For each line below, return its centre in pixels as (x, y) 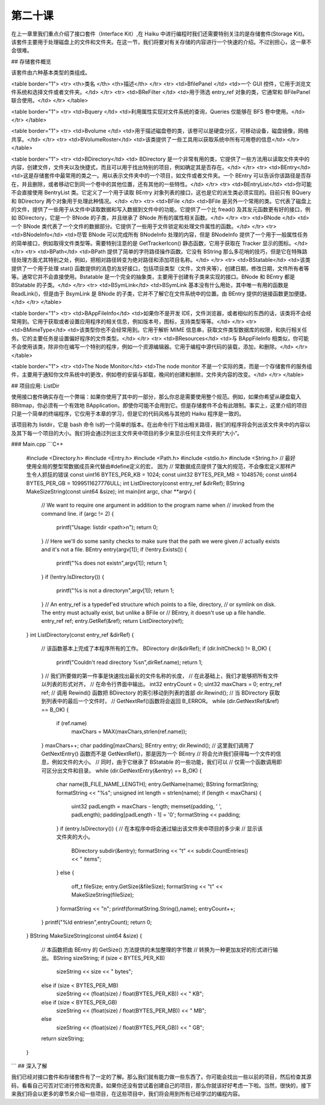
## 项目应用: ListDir (35, 386)
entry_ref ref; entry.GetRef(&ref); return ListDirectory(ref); (113, 621)
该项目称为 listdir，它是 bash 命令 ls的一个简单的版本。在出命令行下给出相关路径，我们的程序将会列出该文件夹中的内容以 (161, 425)
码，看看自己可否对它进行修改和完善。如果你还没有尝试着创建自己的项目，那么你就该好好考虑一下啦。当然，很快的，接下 (161, 1085)
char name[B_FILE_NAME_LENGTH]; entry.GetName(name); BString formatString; (157, 784)
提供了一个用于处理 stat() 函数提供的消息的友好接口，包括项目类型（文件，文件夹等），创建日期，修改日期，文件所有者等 (160, 268)
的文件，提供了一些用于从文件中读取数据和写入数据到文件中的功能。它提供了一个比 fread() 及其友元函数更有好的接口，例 (161, 209)
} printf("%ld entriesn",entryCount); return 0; (97, 922)
